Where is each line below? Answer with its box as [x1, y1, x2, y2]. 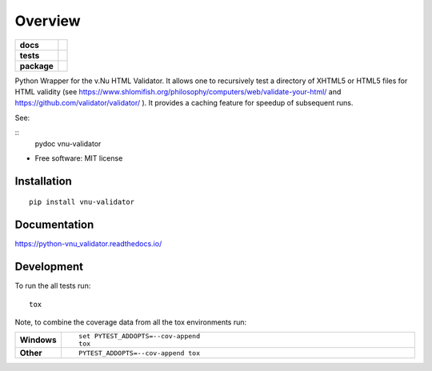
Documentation [14, 218, 94, 232]
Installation [14, 174, 72, 188]
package [19, 60, 54, 71]
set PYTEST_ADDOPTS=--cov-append [78, 332, 200, 341]
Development [14, 260, 84, 273]
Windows [19, 334, 57, 345]
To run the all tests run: [14, 281, 91, 291]
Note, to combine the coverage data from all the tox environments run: [14, 317, 247, 327]
